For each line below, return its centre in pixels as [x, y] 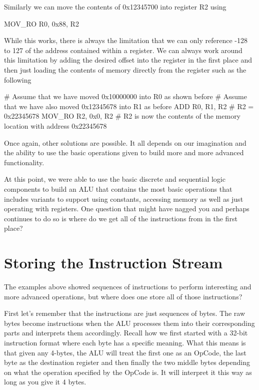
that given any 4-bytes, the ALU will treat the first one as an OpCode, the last [125, 352]
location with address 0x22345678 [55, 125]
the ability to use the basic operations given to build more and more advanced [124, 152]
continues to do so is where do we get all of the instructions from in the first [121, 218]
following [18, 79]
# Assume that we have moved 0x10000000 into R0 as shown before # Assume [125, 96]
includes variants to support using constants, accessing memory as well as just [124, 199]
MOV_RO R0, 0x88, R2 [41, 23]
